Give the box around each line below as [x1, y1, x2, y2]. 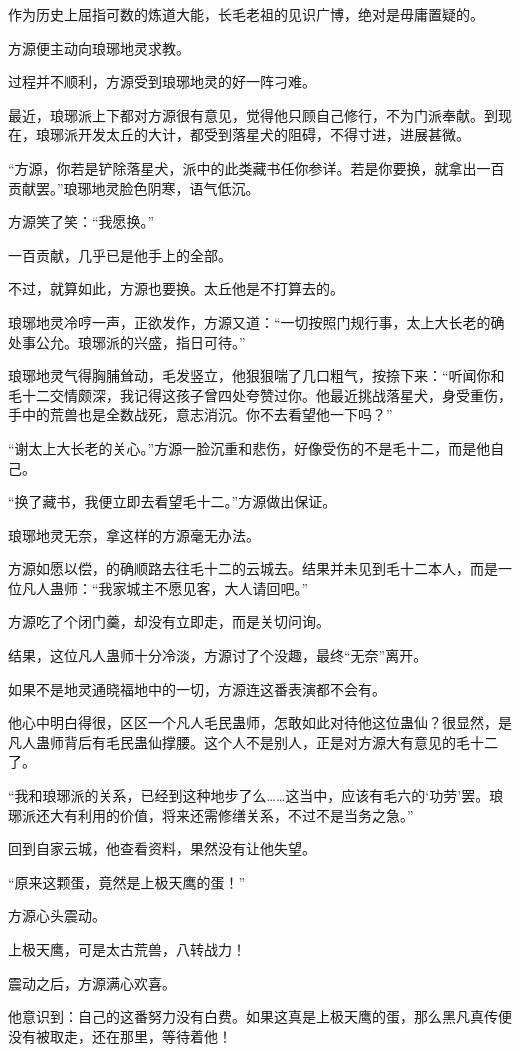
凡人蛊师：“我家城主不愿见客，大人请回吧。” [21, 577, 309, 598]
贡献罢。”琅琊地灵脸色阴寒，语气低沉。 [8, 177, 260, 198]
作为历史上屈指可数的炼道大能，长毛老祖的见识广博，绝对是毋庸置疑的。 [8, 4, 484, 24]
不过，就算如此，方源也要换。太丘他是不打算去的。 [8, 278, 344, 299]
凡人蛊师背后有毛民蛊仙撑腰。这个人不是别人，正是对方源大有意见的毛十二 [8, 731, 498, 752]
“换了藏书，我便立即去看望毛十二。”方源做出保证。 [8, 491, 337, 512]
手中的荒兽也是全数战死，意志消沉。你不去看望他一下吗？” [8, 404, 393, 425]
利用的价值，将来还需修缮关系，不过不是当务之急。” [77, 804, 414, 825]
